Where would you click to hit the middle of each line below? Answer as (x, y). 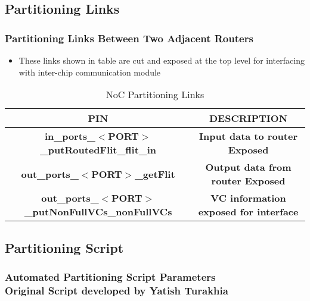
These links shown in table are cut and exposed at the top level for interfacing (162, 60)
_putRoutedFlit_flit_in (98, 150)
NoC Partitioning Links (155, 95)
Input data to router (249, 136)
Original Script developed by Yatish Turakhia (117, 290)
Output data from (248, 167)
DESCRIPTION (248, 118)
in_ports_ (70, 136)
